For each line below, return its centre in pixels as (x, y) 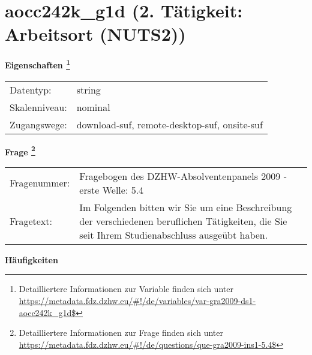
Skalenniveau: (38, 107)
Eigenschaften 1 (37, 64)
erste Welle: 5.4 (112, 189)
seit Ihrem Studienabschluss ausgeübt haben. (174, 234)
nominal (93, 107)
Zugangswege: (38, 124)
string (88, 89)
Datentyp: (31, 89)
